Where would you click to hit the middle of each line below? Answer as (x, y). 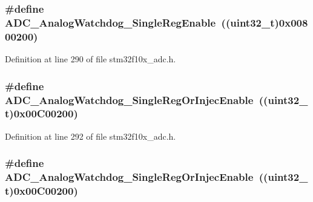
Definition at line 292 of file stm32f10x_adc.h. (91, 136)
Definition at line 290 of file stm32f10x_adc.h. (91, 59)
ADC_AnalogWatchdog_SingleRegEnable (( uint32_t (140, 22)
